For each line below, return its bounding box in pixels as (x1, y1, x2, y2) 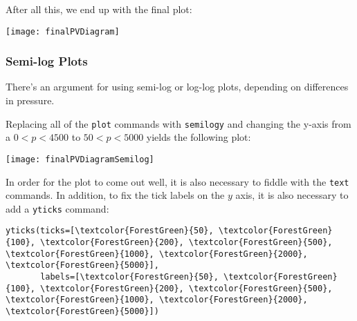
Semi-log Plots (6, 52, 88, 70)
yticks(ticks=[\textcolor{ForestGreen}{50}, (6, 226, 214, 236)
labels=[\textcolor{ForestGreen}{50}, (40, 272, 219, 282)
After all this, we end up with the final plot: (6, 2, 192, 16)
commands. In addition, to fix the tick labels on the (6, 188, 225, 202)
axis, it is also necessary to (235, 188, 349, 202)
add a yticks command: (6, 201, 109, 215)
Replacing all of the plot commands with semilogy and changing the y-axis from (6, 116, 351, 130)
